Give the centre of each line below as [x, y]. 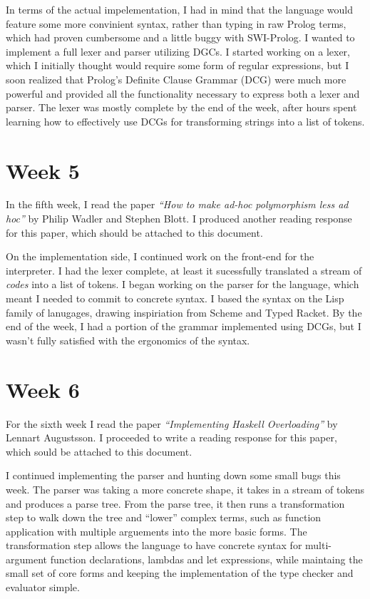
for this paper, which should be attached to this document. [134, 232]
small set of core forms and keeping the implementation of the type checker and [180, 573]
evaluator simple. [43, 587]
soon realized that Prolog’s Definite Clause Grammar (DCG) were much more [176, 79]
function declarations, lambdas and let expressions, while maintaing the [206, 559]
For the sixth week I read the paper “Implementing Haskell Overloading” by [172, 423]
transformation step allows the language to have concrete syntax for [154, 545]
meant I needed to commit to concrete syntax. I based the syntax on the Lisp [175, 298]
